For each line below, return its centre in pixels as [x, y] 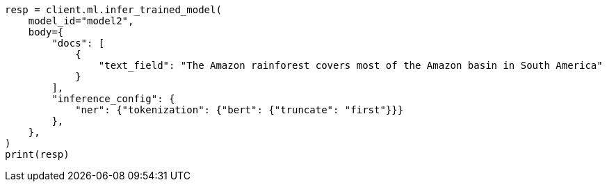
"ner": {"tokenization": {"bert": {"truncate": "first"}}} [240, 110]
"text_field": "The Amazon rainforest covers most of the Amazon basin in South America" [350, 65]
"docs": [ [78, 43]
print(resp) [37, 154]
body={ [46, 32]
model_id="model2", [81, 21]
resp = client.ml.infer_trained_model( [113, 10]
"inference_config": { [113, 99]
